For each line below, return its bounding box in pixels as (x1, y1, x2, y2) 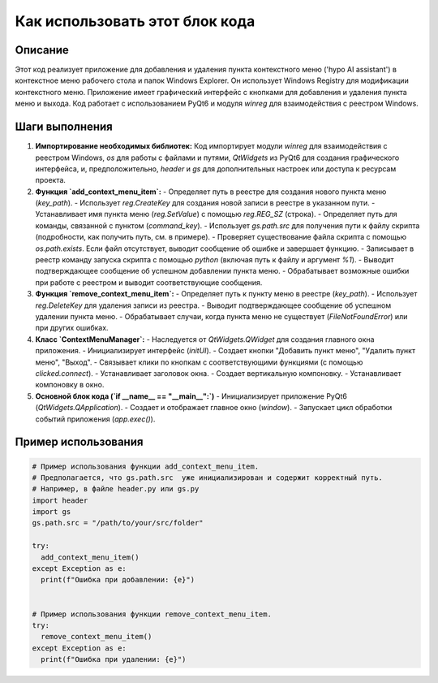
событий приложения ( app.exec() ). (35, 414, 156, 424)
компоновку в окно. (35, 380, 105, 390)
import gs (32, 508, 71, 517)
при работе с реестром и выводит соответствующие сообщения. (35, 277, 263, 287)
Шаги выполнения (15, 120, 113, 134)
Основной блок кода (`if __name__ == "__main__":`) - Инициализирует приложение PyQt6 (35, 391, 348, 401)
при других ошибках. (35, 323, 109, 333)
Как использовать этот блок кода (15, 12, 255, 30)
